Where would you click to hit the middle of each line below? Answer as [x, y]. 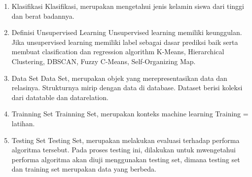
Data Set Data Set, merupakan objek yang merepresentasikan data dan [119, 78]
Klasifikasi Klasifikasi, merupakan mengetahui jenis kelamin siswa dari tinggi [128, 6]
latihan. [23, 123]
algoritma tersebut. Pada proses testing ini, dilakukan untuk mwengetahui [124, 150]
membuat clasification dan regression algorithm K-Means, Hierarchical [118, 52]
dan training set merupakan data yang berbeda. [84, 169]
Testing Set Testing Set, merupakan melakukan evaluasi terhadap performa [126, 140]
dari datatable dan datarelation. [60, 97]
